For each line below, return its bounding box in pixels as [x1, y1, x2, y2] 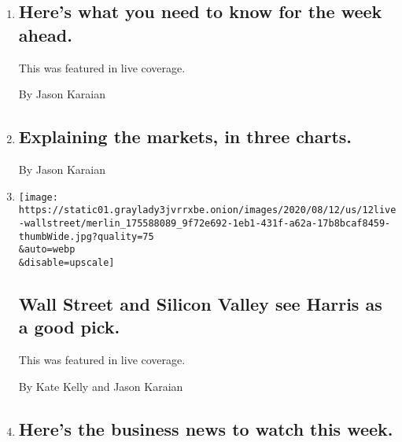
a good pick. [18, 315, 120, 339]
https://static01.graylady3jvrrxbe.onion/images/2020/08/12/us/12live [18, 204, 396, 216]
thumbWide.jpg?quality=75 [18, 230, 154, 242]
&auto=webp [18, 244, 76, 256]
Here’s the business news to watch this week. [18, 416, 393, 440]
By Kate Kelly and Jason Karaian [18, 378, 183, 394]
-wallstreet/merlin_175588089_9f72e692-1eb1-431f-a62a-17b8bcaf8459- [18, 217, 391, 229]
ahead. [18, 22, 72, 46]
